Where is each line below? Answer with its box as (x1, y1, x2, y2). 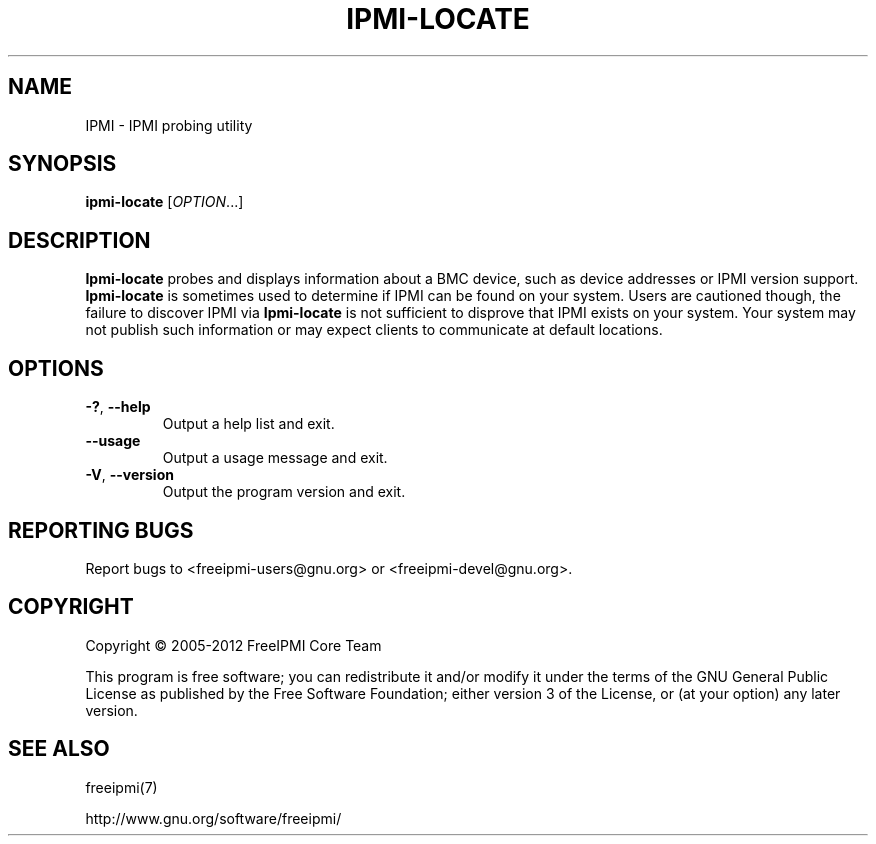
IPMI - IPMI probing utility (85, 116, 253, 134)
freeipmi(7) (85, 778, 158, 796)
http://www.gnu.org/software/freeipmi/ (85, 809, 342, 827)
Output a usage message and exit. (162, 449, 388, 467)
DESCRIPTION (8, 227, 151, 253)
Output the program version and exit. (162, 483, 406, 501)
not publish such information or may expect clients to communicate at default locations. (85, 321, 663, 339)
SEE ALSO (8, 736, 110, 762)
